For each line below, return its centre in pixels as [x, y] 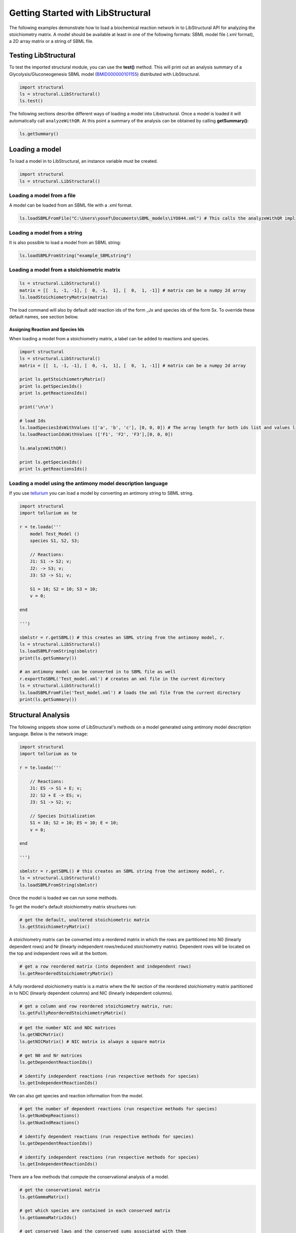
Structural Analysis [39, 715]
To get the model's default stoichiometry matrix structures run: [73, 907]
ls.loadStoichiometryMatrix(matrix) [64, 297]
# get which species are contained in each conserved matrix [95, 1211]
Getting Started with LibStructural [80, 13]
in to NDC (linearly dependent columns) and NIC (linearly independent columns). [91, 993]
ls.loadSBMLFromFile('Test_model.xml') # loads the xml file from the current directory [130, 692]
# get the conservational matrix [60, 1190]
